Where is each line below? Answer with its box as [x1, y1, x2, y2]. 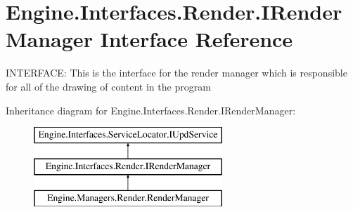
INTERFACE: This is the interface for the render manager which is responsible [6, 65, 347, 80]
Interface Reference [100, 25, 293, 53]
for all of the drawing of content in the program [6, 79, 211, 93]
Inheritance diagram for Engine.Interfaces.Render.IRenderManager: [6, 102, 296, 117]
